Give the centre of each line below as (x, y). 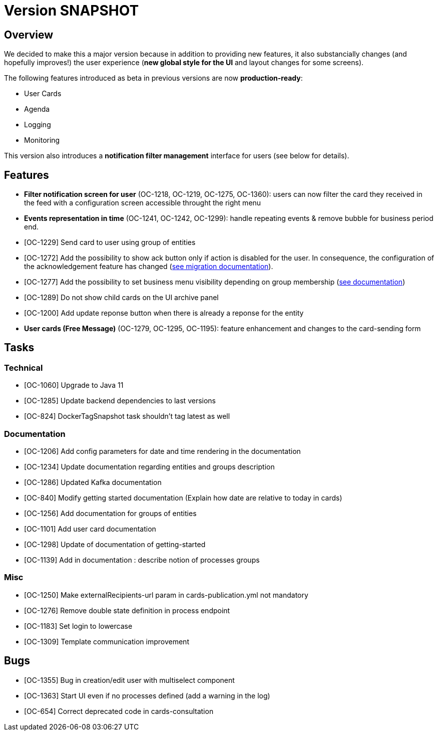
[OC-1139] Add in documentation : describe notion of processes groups (142, 560)
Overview (29, 35)
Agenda (37, 109)
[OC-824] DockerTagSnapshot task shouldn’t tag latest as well (127, 416)
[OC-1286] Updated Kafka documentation (93, 482)
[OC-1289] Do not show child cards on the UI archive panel (121, 298)
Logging (38, 125)
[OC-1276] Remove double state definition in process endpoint (127, 610)
